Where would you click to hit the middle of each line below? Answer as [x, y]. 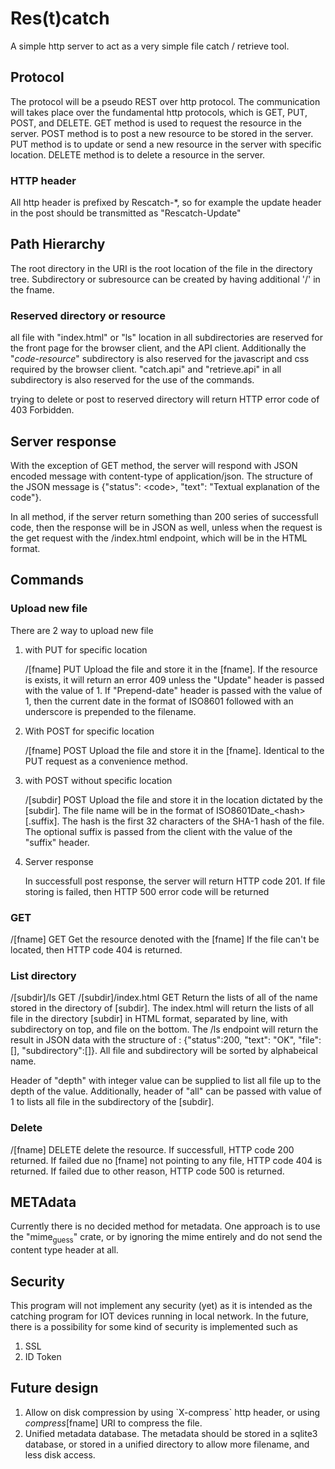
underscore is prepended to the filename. [110, 711]
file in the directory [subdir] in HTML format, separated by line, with [149, 1019]
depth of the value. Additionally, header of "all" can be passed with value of [166, 1091]
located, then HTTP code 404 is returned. [96, 949]
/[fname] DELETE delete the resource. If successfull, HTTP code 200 [152, 1149]
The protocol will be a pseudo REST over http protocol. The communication [165, 101]
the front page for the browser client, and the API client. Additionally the [158, 348]
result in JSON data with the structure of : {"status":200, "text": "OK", [153, 1040]
